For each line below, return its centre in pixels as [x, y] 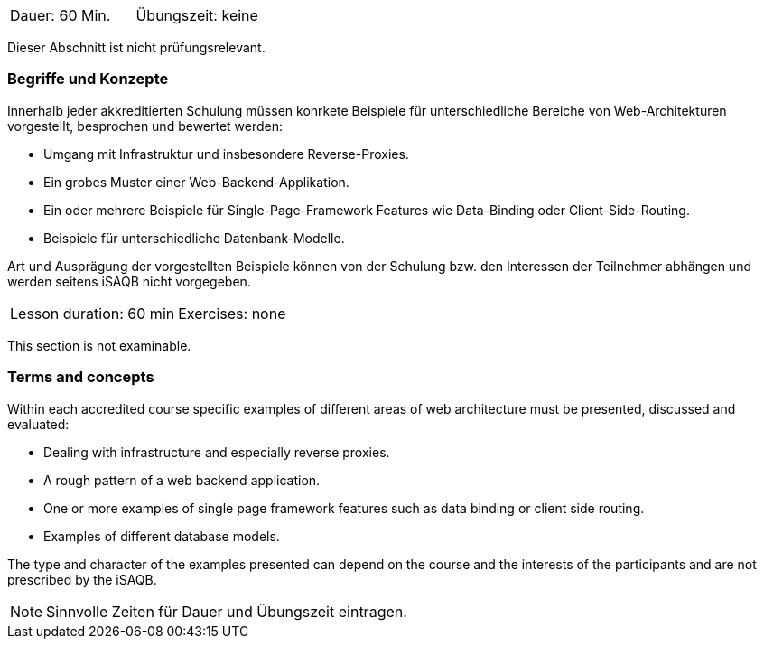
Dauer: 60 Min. [61, 15]
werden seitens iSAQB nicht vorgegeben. [129, 281]
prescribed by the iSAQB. [82, 579]
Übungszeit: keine [197, 15]
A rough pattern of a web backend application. [182, 480]
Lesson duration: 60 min [93, 313]
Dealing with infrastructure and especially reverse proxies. [217, 452]
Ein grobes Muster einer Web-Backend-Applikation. [196, 182]
